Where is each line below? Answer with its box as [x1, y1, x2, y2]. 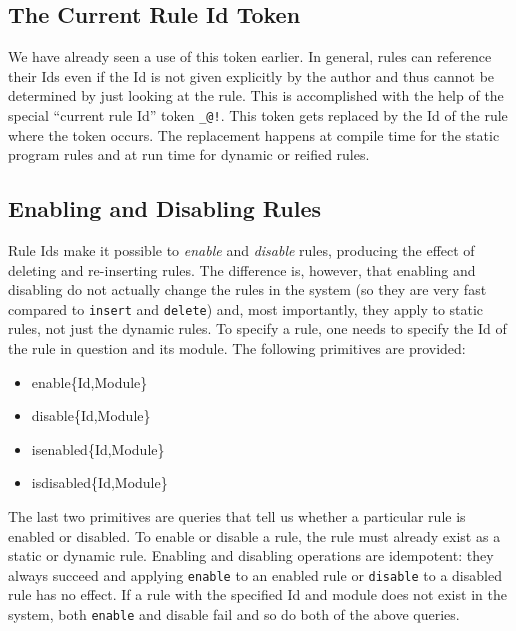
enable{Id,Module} [31, 371, 148, 392]
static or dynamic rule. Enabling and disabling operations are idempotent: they [8, 545, 494, 566]
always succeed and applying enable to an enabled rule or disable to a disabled [8, 564, 502, 585]
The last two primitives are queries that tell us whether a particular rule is [8, 506, 466, 527]
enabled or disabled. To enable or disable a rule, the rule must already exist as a [8, 525, 501, 546]
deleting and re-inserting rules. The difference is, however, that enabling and [8, 259, 476, 280]
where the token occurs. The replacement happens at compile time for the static [8, 124, 500, 145]
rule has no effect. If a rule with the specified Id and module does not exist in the [8, 584, 507, 605]
